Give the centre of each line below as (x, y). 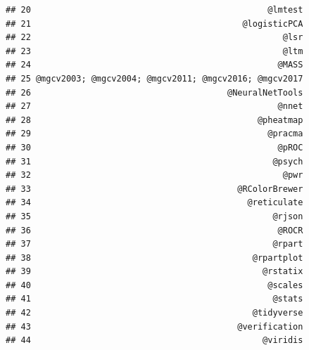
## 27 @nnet (154, 106)
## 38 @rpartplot (154, 258)
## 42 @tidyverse (154, 313)
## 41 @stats (154, 299)
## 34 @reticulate (154, 203)
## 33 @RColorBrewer (154, 189)
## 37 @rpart (154, 244)
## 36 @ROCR (154, 230)
